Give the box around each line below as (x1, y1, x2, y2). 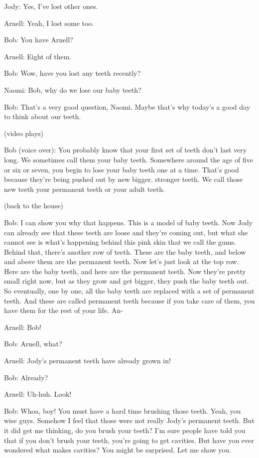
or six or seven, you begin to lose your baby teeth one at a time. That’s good (4, 164, 239, 174)
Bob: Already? (4, 372, 48, 382)
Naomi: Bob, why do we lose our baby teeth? (4, 84, 141, 95)
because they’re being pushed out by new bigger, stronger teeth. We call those (4, 174, 243, 184)
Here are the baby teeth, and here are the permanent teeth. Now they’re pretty (4, 266, 246, 276)
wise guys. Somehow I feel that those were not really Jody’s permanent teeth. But (4, 415, 255, 426)
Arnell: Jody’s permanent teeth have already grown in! (4, 355, 171, 366)
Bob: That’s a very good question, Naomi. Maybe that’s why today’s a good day (4, 101, 251, 112)
